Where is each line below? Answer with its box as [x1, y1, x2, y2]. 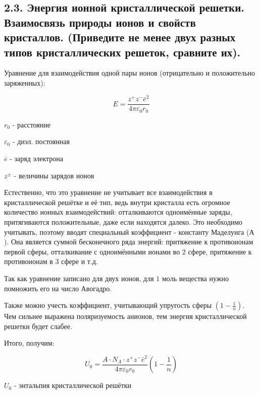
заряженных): [4, 77, 45, 88]
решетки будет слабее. [4, 320, 72, 331]
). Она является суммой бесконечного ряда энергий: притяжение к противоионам [4, 236, 253, 247]
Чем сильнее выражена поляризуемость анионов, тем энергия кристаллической [4, 311, 247, 321]
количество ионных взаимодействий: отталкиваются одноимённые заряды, [4, 207, 232, 217]
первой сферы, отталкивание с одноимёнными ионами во [4, 246, 180, 256]
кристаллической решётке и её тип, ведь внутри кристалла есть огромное [4, 196, 230, 207]
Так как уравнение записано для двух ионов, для [4, 273, 154, 283]
